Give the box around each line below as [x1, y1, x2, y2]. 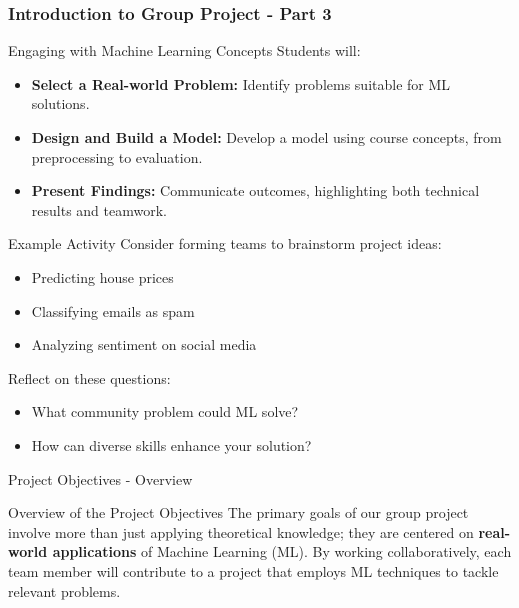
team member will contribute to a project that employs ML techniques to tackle [8, 560, 499, 581]
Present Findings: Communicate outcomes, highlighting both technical [31, 180, 480, 201]
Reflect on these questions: [8, 367, 171, 388]
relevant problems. [8, 580, 121, 601]
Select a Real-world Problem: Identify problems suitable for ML [31, 73, 451, 94]
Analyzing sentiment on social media [31, 334, 257, 355]
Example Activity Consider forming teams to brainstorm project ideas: [8, 233, 442, 254]
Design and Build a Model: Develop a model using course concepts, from [31, 127, 502, 147]
